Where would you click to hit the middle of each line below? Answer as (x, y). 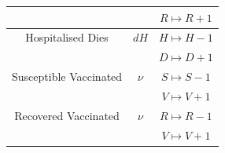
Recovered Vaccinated (67, 115)
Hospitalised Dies (67, 37)
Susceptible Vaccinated (67, 76)
